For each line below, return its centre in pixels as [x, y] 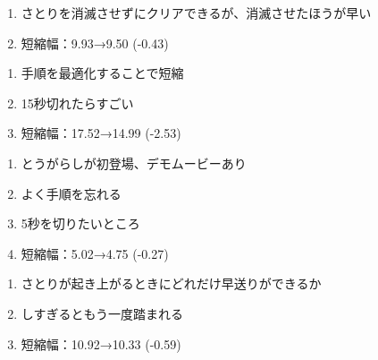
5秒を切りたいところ [80, 223]
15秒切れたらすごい [77, 103]
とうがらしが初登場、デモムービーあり [134, 163]
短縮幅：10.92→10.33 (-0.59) [101, 343]
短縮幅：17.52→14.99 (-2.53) [101, 133]
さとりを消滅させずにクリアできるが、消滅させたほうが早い [196, 13]
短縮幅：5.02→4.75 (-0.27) [95, 253]
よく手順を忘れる [71, 193]
